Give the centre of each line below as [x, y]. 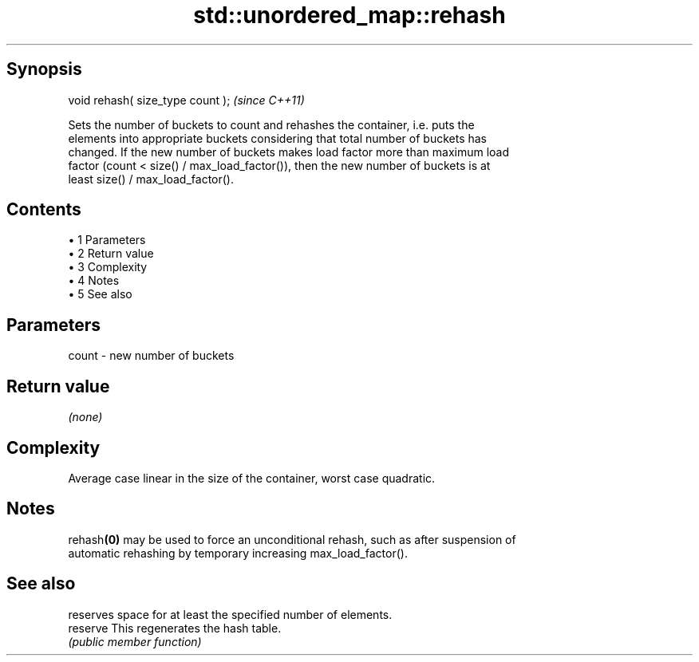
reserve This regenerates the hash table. [175, 628]
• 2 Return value [111, 254]
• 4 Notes [94, 281]
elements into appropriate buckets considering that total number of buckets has [278, 138]
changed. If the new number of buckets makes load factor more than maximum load [289, 152]
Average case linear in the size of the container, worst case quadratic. [252, 478]
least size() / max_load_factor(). [151, 179]
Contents [44, 210]
